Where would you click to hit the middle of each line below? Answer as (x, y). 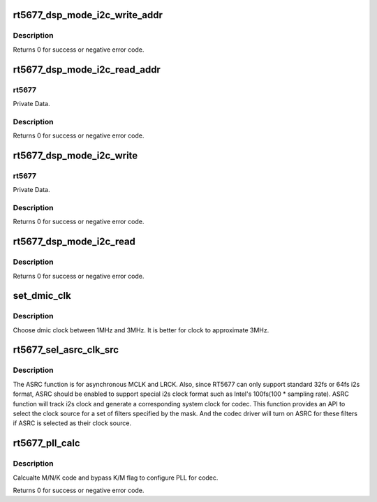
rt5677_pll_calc (46, 443)
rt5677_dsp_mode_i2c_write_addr (88, 15)
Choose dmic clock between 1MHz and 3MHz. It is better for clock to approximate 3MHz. (141, 330)
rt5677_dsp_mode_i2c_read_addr (87, 69)
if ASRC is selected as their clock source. (72, 423)
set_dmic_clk (42, 296)
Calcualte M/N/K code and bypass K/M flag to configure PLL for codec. (116, 478)
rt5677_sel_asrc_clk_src (66, 350)
